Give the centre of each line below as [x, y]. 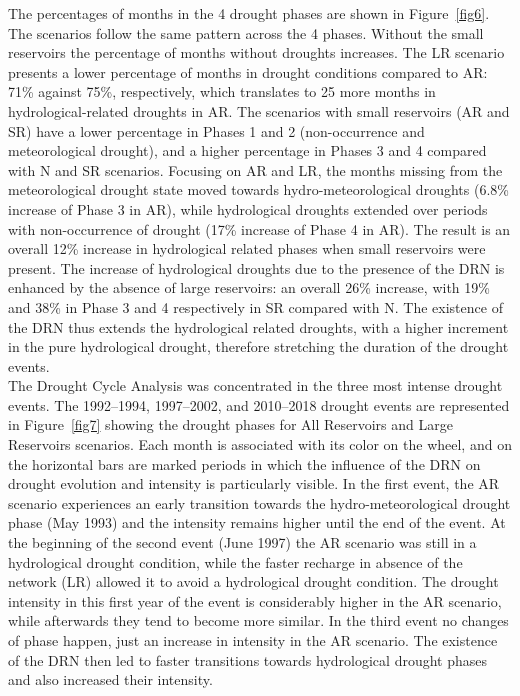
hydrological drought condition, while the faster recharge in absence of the [235, 561]
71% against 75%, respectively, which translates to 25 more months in [222, 91]
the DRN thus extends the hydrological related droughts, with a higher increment [258, 326]
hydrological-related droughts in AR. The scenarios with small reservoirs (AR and [259, 110]
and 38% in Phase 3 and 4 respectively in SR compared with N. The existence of [255, 306]
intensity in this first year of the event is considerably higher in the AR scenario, [255, 600]
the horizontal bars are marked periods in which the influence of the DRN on [244, 463]
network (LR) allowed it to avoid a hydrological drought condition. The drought [253, 581]
